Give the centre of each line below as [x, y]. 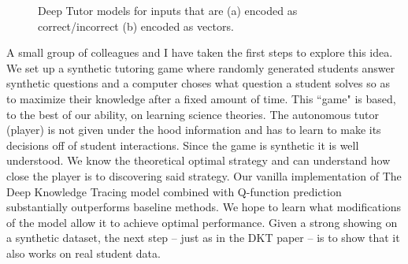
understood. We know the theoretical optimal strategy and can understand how [198, 160]
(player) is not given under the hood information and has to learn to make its [194, 130]
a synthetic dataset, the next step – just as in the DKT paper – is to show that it [203, 238]
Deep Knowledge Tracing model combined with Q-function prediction [174, 191]
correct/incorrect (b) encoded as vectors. [136, 26]
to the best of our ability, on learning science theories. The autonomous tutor [193, 114]
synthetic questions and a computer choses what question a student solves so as [198, 83]
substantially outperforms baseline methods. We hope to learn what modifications [204, 207]
